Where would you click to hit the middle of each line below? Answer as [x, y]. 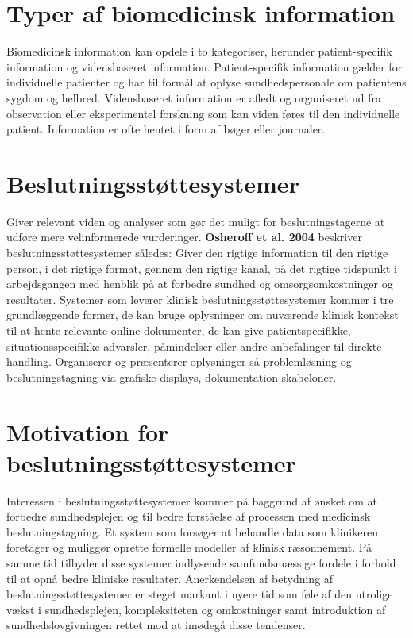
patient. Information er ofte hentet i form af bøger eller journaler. [166, 129]
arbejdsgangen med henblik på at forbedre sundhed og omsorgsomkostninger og [200, 284]
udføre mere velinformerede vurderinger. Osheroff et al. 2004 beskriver [184, 237]
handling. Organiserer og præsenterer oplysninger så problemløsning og [179, 361]
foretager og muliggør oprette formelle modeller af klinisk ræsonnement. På [189, 547]
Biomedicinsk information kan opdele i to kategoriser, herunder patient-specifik [199, 51]
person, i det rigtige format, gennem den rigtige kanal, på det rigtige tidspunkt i [202, 268]
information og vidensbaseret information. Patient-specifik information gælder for [205, 66]
